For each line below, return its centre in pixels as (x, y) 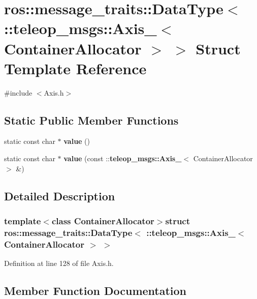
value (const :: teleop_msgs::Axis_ (123, 158)
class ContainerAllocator (103, 220)
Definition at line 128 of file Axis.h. (59, 263)
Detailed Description (60, 196)
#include (18, 92)
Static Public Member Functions (91, 120)
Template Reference (75, 68)
